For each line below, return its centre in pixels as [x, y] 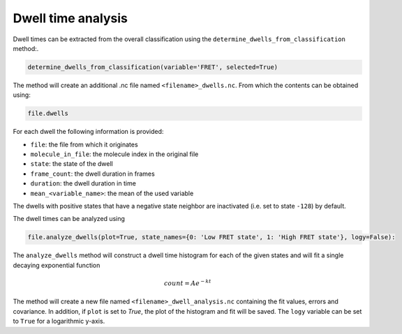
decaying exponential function [57, 265]
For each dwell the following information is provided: [88, 132]
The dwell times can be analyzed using [69, 219]
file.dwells [48, 114]
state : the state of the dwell [72, 164]
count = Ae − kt [188, 283]
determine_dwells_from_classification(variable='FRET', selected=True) [153, 67]
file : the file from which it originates [84, 144]
